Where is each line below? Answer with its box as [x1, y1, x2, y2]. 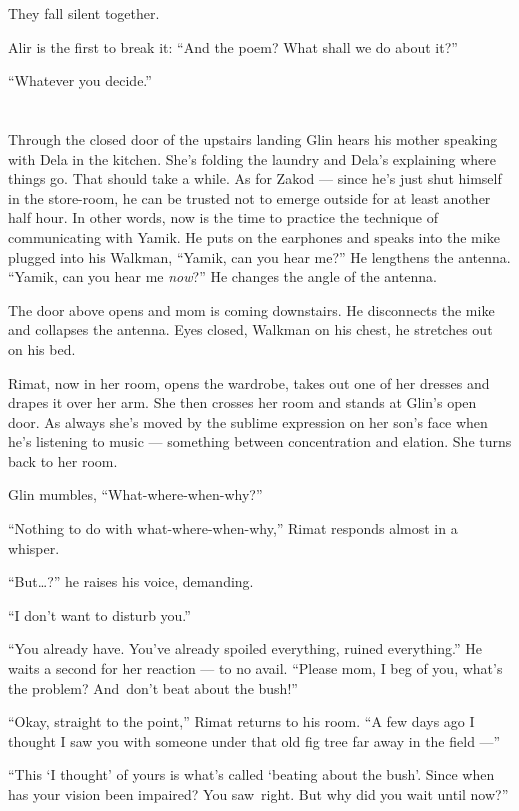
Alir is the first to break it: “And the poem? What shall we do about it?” [8, 36, 458, 57]
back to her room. [8, 450, 118, 471]
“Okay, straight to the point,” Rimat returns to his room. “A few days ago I [8, 711, 475, 732]
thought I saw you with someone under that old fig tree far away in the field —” [8, 730, 501, 751]
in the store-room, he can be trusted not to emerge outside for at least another [8, 187, 491, 208]
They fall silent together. [8, 3, 160, 23]
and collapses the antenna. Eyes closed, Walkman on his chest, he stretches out [8, 319, 493, 340]
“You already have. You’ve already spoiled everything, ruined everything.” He [8, 638, 482, 659]
